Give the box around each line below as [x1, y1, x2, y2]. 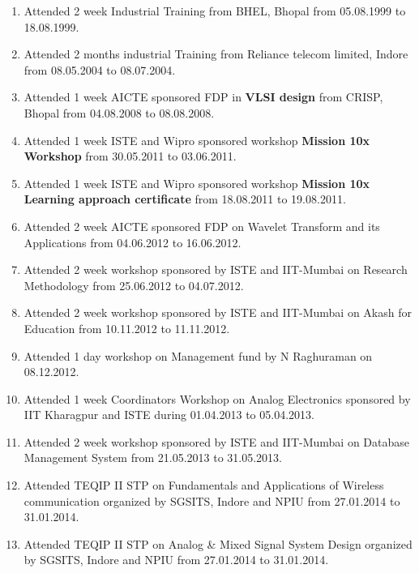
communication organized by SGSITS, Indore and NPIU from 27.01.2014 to [24, 492, 400, 509]
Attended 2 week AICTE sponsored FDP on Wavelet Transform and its [24, 217, 380, 234]
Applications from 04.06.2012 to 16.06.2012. [24, 233, 242, 250]
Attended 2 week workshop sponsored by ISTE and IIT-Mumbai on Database [24, 433, 410, 450]
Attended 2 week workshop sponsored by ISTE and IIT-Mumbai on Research [24, 261, 408, 278]
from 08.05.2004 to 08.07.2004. [24, 61, 176, 78]
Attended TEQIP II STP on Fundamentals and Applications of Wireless [24, 477, 384, 494]
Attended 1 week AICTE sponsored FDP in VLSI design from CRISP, [24, 88, 383, 105]
